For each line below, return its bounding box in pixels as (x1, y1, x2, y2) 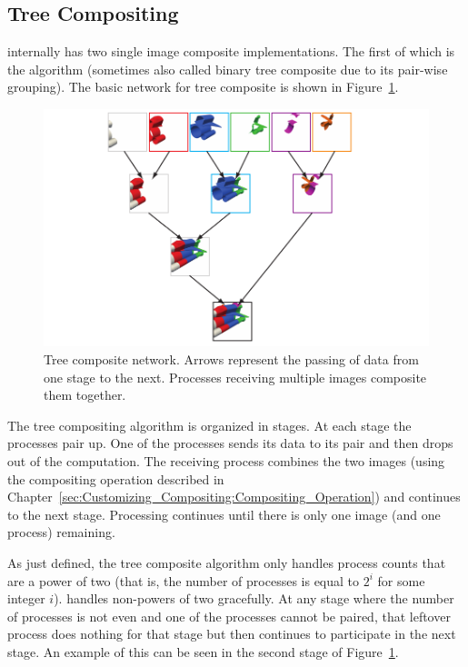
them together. (44, 385, 126, 404)
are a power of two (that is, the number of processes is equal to (7, 571, 360, 590)
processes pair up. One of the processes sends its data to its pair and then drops (7, 433, 453, 453)
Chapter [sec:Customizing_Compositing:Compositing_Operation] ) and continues (7, 487, 461, 506)
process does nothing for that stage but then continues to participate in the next (7, 624, 456, 643)
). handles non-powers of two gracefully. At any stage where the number (54, 589, 454, 608)
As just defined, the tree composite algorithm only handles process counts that (7, 553, 446, 572)
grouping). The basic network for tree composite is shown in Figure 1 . (7, 77, 399, 96)
